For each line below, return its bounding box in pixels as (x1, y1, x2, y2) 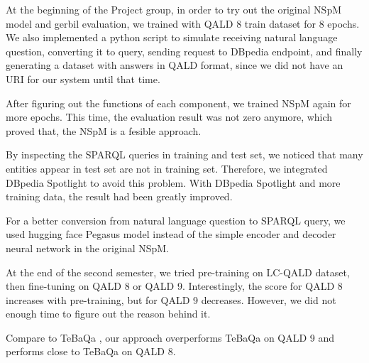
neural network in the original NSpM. (6, 240, 169, 255)
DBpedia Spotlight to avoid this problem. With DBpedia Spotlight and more (6, 175, 341, 190)
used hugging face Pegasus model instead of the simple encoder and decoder (6, 227, 336, 242)
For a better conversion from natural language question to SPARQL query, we (6, 212, 346, 227)
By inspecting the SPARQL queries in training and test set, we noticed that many (6, 147, 363, 162)
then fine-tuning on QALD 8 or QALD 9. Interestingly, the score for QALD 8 (6, 278, 343, 293)
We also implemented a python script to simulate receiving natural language (6, 30, 338, 45)
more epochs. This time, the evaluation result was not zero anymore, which (6, 109, 333, 124)
